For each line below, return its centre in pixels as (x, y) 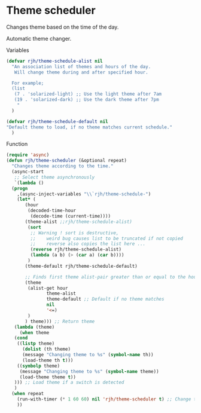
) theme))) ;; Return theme (60, 321)
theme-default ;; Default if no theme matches (105, 299)
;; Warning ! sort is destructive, (74, 233)
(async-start (28, 172)
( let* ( (26, 200)
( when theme (34, 332)
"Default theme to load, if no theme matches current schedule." (89, 127)
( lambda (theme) (34, 327)
